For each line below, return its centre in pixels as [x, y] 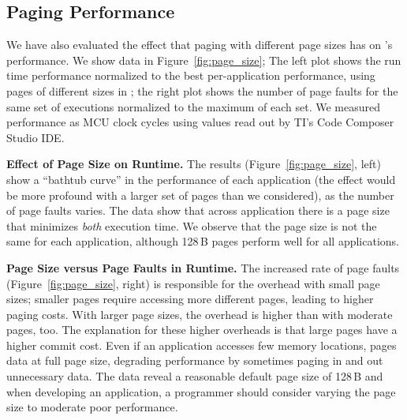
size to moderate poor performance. [92, 407]
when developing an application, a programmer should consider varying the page [201, 391]
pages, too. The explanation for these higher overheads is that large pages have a [202, 330]
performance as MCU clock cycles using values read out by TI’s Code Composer [200, 122]
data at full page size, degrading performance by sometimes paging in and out [195, 360]
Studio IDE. [35, 137]
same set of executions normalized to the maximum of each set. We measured [194, 106]
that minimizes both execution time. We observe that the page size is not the [192, 225]
